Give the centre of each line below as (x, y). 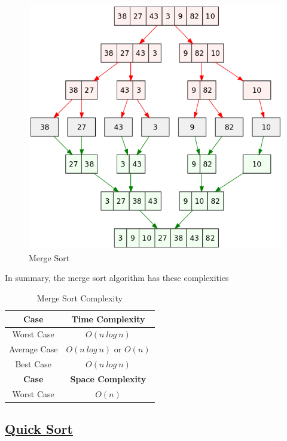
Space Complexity (108, 378)
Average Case (33, 349)
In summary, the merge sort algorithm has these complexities (117, 278)
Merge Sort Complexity (80, 298)
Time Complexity (108, 318)
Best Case (33, 364)
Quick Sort (39, 429)
